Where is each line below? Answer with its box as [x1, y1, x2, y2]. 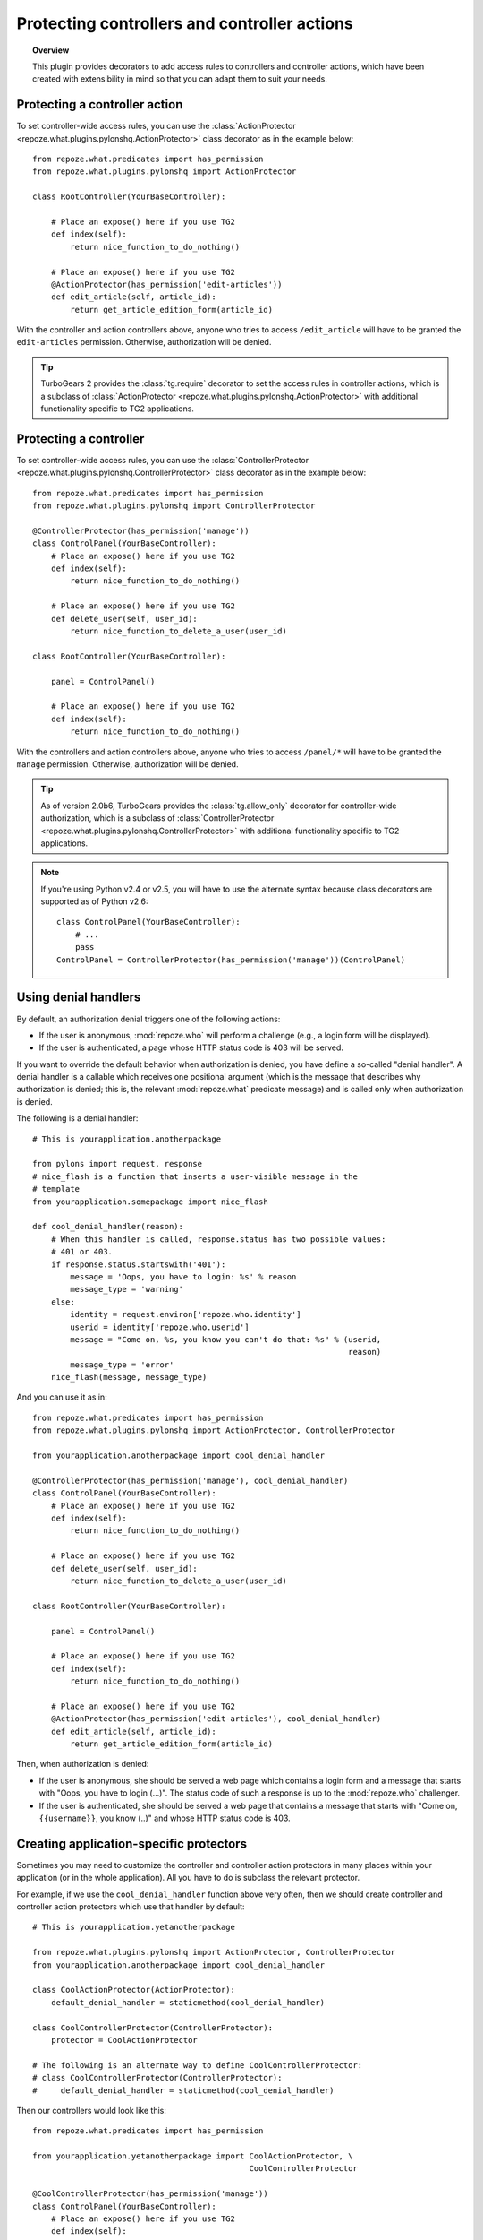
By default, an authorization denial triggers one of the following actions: [16, 1013, 281, 1024]
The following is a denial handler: [16, 1113, 139, 1124]
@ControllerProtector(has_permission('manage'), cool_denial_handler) [32, 1475, 349, 1486]
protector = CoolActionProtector [50, 2035, 199, 2045]
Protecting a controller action [16, 97, 183, 112]
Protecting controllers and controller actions [16, 13, 353, 33]
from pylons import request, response [32, 1159, 203, 1169]
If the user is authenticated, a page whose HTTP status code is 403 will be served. [38, 1042, 344, 1053]
